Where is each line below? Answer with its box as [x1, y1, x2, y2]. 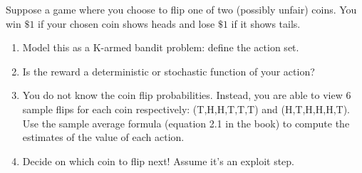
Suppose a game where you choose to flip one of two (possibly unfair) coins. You [6, 2, 357, 16]
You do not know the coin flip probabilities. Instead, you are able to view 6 [22, 88, 351, 103]
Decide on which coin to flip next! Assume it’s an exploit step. [22, 153, 295, 168]
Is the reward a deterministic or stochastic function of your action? [22, 63, 315, 78]
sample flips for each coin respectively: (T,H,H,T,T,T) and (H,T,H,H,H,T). [22, 101, 350, 116]
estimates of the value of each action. [22, 130, 185, 145]
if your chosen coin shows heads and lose [38, 16, 215, 31]
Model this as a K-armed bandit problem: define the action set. [22, 40, 299, 55]
